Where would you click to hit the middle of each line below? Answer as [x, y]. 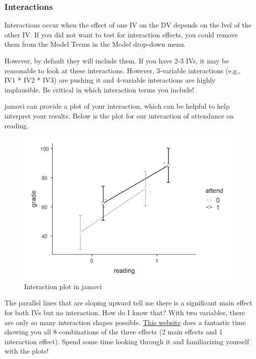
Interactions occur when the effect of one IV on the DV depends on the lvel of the [128, 25]
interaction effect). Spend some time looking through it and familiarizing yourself [127, 341]
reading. [17, 125]
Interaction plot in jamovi [63, 286]
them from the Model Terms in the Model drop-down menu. [95, 44]
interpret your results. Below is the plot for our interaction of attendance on [119, 115]
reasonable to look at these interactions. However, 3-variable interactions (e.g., [123, 70]
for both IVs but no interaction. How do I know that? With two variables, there [125, 312]
